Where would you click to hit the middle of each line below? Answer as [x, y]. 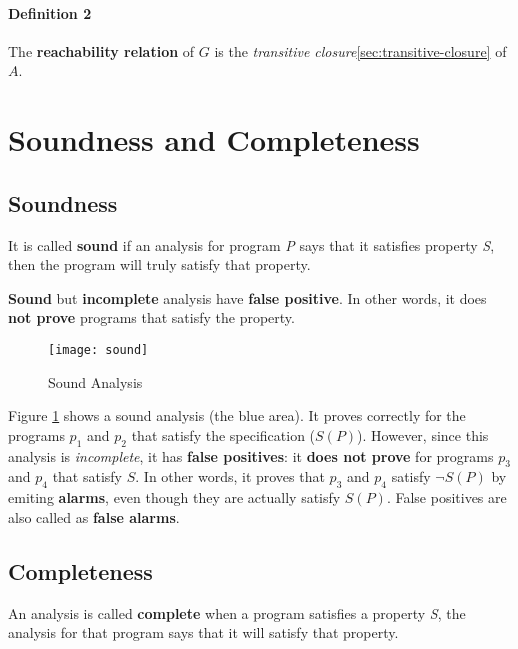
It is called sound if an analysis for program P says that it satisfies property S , [251, 244]
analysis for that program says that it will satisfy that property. [203, 632]
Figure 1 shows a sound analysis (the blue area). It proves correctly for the [237, 415]
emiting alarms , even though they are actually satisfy [174, 497]
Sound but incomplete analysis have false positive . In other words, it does [247, 297]
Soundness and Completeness [214, 139]
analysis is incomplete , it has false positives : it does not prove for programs [251, 455]
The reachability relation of [101, 50]
